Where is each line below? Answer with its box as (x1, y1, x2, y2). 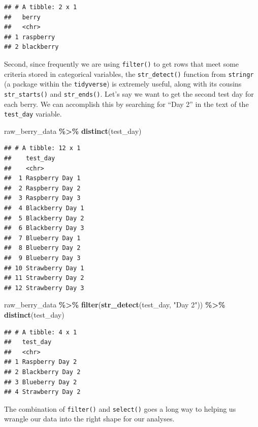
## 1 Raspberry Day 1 (4, 175, 81, 182)
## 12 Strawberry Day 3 (4, 284, 84, 292)
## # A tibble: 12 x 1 (4, 145, 81, 152)
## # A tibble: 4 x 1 (4, 328, 77, 336)
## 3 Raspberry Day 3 (4, 194, 81, 202)
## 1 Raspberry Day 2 (4, 358, 77, 366)
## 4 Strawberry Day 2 (4, 388, 81, 396)
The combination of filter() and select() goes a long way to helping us (4, 403, 236, 414)
